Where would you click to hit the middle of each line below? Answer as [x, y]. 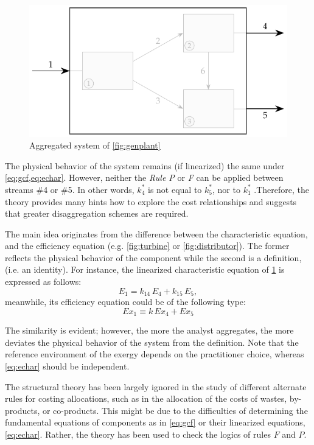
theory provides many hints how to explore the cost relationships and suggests [151, 201]
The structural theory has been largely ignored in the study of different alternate [156, 386]
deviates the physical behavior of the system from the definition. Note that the [152, 342]
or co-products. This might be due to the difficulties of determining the [175, 410]
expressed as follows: [43, 282]
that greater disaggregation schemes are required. [97, 213]
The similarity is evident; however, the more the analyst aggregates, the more [149, 330]
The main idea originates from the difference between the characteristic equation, [156, 233]
